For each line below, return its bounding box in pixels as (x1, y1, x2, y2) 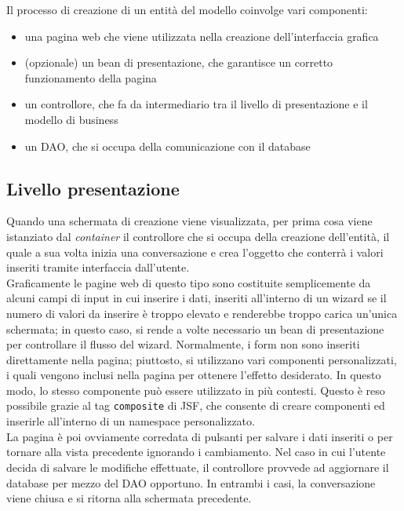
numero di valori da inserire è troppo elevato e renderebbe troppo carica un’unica (6, 305, 398, 321)
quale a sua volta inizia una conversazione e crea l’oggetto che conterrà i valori (6, 243, 384, 260)
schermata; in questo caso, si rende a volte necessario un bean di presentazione (6, 320, 384, 337)
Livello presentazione (6, 176, 180, 200)
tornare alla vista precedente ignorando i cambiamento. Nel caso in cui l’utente (6, 443, 386, 460)
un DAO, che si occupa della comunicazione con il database (24, 137, 311, 154)
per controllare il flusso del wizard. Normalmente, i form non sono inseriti (6, 336, 360, 352)
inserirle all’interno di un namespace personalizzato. (6, 413, 255, 429)
